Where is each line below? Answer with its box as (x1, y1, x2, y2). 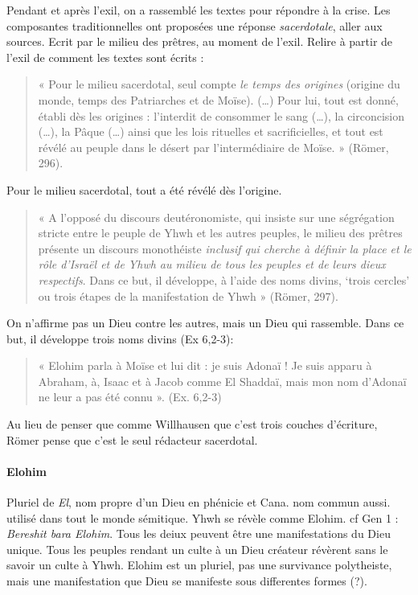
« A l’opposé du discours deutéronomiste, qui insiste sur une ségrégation (38, 208, 395, 225)
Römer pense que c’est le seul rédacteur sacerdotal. (6, 431, 258, 448)
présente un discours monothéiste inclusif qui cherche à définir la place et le (38, 240, 412, 256)
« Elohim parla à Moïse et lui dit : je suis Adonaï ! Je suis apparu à (38, 357, 372, 374)
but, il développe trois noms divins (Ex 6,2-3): (6, 330, 234, 347)
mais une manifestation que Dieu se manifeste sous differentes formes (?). (6, 572, 367, 589)
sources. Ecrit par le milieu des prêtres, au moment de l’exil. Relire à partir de (6, 33, 393, 50)
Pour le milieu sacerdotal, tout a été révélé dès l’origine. (6, 181, 282, 198)
